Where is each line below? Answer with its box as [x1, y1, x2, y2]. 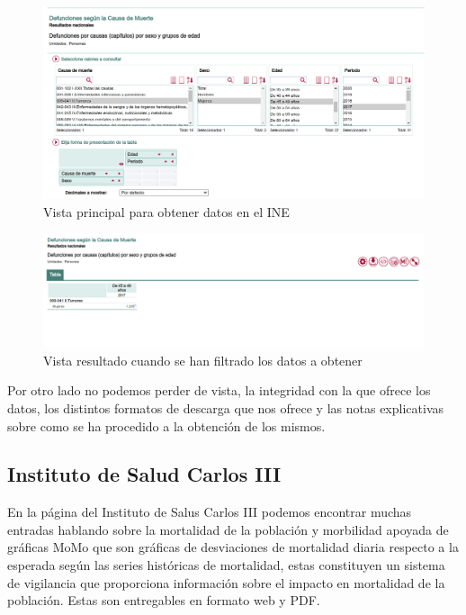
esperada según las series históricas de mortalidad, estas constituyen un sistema [7, 556, 445, 574]
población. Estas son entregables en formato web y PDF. [7, 591, 320, 610]
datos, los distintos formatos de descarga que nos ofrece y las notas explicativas [7, 398, 444, 417]
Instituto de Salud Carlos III [7, 460, 282, 488]
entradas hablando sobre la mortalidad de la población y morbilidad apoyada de [7, 520, 449, 538]
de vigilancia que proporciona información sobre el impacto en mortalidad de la [7, 573, 445, 592]
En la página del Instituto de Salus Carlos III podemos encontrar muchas [7, 502, 412, 521]
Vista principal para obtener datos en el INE [43, 202, 290, 221]
